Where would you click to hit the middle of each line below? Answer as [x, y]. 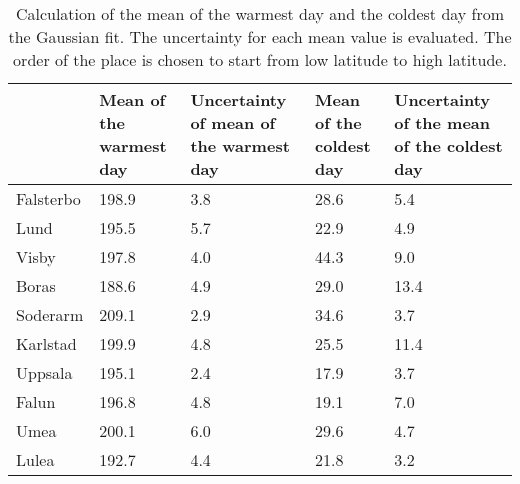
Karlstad [46, 343]
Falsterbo [48, 198]
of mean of [233, 122]
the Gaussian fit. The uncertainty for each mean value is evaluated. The [260, 36]
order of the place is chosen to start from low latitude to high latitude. [260, 59]
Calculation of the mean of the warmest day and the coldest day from [260, 13]
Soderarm [50, 314]
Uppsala [44, 372]
